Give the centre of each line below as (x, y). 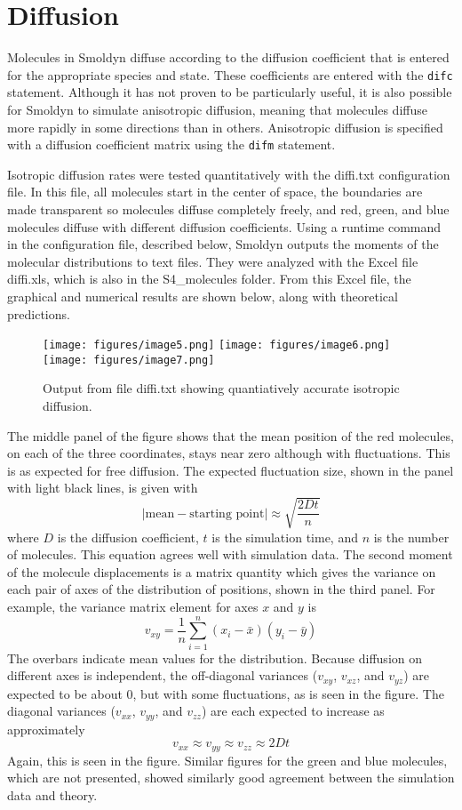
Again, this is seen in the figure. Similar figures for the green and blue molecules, (227, 760)
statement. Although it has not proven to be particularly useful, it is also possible (230, 92)
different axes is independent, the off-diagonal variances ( (163, 675)
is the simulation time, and (285, 537)
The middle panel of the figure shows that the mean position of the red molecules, (231, 435)
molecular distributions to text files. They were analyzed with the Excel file (213, 261)
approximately (46, 729)
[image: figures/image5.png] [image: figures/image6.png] (217, 345)
